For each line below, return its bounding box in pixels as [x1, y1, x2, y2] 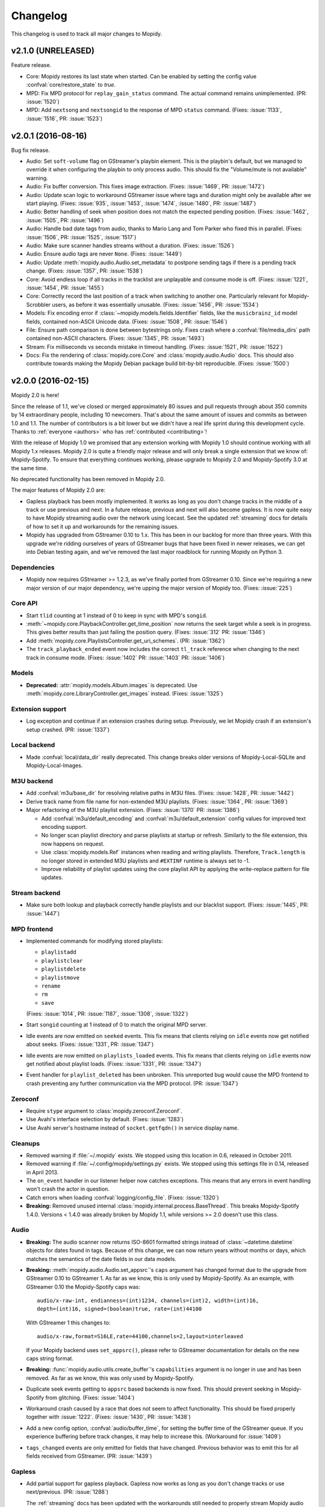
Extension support [11, 705, 67, 713]
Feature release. [11, 61, 52, 69]
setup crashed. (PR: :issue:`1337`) [26, 726, 110, 733]
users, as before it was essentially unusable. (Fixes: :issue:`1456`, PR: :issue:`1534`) [52, 301, 259, 308]
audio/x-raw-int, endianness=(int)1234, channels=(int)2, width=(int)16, [37, 1297, 259, 1304]
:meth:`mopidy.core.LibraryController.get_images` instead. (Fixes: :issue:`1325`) [26, 690, 223, 697]
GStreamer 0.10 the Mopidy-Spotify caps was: [26, 1283, 141, 1290]
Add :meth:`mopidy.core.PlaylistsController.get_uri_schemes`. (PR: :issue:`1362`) [26, 637, 225, 644]
